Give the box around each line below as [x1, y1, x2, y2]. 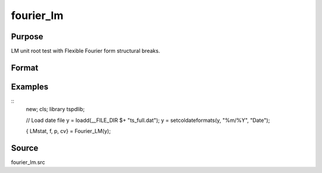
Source [11, 143, 39, 153]
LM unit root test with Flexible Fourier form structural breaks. [11, 48, 160, 55]
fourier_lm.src [11, 159, 45, 166]
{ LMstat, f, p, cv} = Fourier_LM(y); [26, 128, 111, 135]
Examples [11, 81, 49, 92]
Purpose [11, 32, 44, 42]
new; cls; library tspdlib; [26, 106, 85, 113]
